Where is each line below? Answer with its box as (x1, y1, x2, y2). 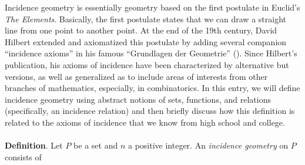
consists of (5, 150, 42, 163)
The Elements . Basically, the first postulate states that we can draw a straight (5, 12, 286, 25)
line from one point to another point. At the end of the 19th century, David (5, 24, 277, 36)
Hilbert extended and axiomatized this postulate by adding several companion (5, 35, 287, 48)
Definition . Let (5, 139, 63, 151)
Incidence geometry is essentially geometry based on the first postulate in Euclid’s (5, 1, 300, 13)
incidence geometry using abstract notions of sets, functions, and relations (5, 93, 271, 105)
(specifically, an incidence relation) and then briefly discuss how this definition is (5, 105, 295, 117)
